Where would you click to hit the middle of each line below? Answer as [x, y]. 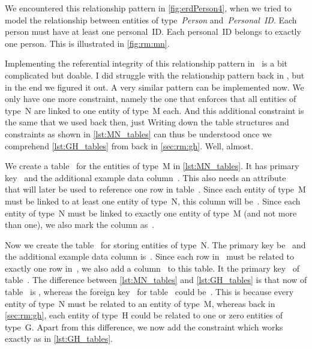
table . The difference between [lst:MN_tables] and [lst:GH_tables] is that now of [156, 280]
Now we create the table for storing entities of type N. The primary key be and [155, 244]
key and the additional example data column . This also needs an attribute [145, 177]
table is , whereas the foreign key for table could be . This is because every [149, 292]
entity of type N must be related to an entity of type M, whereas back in [140, 303]
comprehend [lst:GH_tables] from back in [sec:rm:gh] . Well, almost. [129, 145]
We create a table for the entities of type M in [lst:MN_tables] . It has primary [152, 166]
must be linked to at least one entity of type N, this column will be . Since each [153, 201]
